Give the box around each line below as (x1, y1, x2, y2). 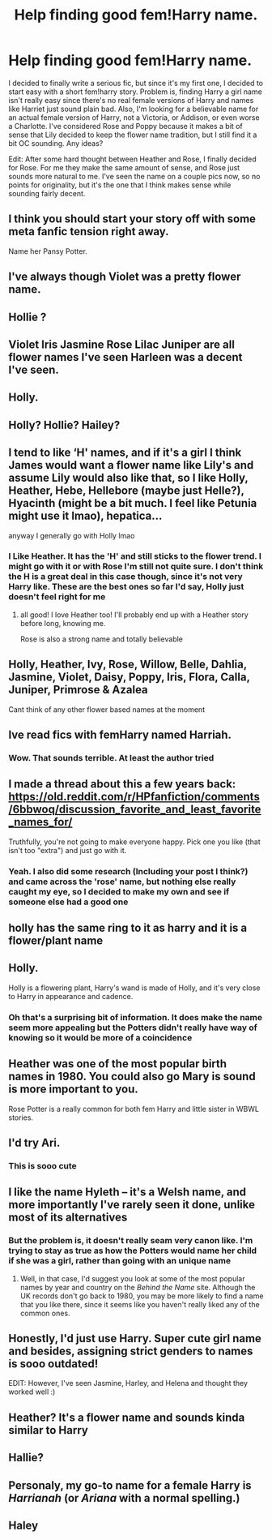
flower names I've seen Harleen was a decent (8, 350, 243, 364)
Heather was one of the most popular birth (8, 1057, 227, 1071)
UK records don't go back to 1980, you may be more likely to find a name (19, 1291, 264, 1301)
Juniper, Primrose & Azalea (8, 683, 148, 697)
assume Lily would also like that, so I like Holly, (8, 471, 249, 485)
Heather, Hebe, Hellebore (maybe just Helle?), (8, 484, 244, 498)
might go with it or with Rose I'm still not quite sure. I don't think (8, 561, 264, 573)
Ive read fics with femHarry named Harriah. (8, 728, 232, 742)
